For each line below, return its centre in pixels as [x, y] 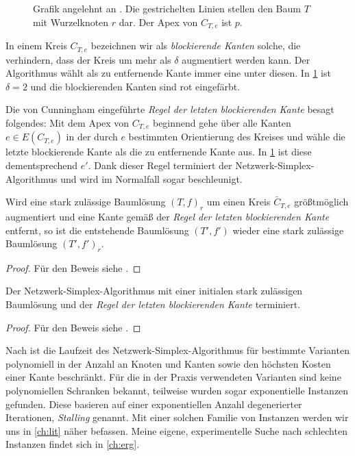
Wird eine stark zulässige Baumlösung [86, 202]
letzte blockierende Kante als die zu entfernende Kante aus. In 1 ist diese [159, 152]
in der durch [92, 137]
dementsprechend [42, 165]
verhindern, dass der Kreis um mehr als [88, 59]
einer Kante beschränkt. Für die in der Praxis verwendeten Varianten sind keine [173, 377]
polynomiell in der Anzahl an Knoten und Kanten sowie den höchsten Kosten [168, 363]
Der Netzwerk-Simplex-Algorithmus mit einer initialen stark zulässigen [154, 291]
